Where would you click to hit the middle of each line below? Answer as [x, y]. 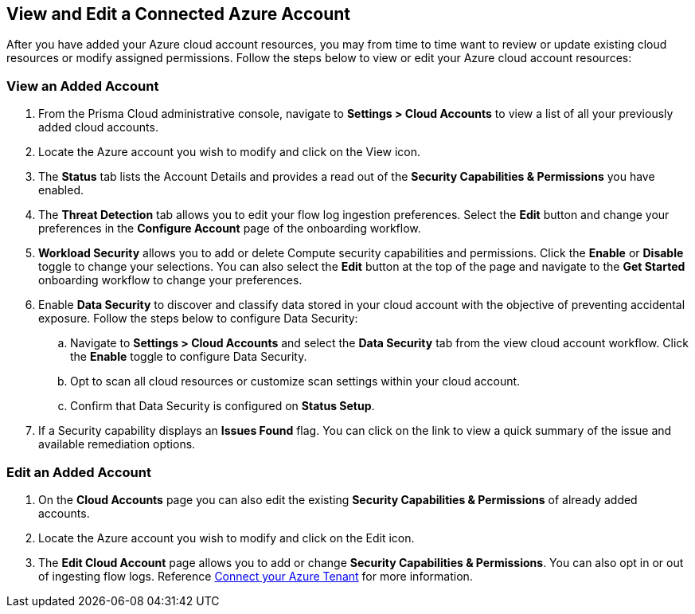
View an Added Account [83, 86]
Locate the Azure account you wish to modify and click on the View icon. [230, 152]
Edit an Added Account [79, 472]
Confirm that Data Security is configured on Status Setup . [223, 406]
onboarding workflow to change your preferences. [170, 280]
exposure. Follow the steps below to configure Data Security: [198, 319]
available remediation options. [117, 444]
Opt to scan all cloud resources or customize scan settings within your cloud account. [295, 381]
